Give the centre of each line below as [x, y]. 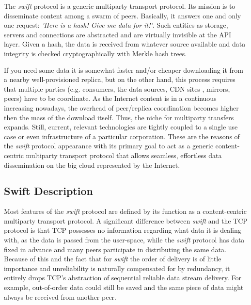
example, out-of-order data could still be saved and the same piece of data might [124, 287]
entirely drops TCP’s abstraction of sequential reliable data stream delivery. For [123, 278]
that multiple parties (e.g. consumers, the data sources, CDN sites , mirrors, [117, 88]
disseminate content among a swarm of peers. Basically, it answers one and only [123, 15]
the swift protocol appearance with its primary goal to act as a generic [109, 146]
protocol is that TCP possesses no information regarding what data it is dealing [123, 230]
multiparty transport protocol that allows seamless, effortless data [124, 155]
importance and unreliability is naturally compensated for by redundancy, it [117, 268]
